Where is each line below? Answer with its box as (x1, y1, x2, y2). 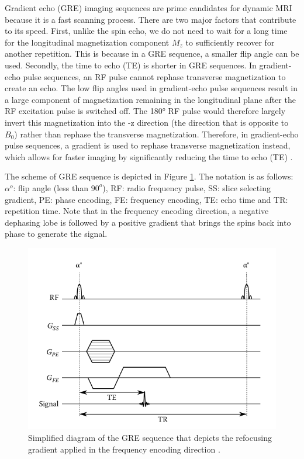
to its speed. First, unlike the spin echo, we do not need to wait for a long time (5, 25, 288, 37)
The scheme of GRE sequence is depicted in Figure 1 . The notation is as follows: (5, 170, 293, 182)
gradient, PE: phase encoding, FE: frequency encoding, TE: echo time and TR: (5, 193, 288, 205)
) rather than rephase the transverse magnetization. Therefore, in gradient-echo (14, 127, 299, 140)
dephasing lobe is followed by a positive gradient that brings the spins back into (5, 216, 291, 228)
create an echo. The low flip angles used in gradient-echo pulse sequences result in (5, 82, 298, 94)
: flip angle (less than (13, 181, 89, 194)
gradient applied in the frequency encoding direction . (28, 443, 220, 455)
